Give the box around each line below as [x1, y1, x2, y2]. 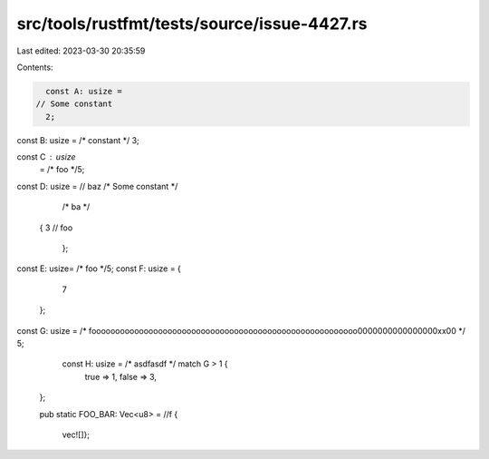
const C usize [16, 151, 76, 162]
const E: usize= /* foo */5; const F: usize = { [16, 263, 181, 274]
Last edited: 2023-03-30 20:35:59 [16, 45, 146, 56]
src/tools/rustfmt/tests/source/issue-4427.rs [16, 14, 368, 34]
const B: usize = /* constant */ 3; [16, 134, 139, 145]
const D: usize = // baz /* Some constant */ [16, 181, 178, 191]
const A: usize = [45, 86, 122, 96]
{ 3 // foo [39, 222, 73, 233]
